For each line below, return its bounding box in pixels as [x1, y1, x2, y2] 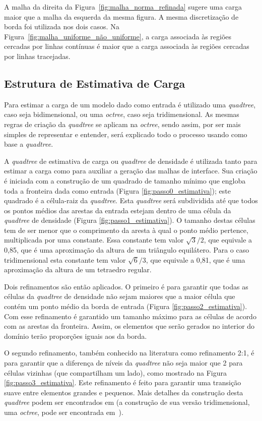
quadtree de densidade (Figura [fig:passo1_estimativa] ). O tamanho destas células [4, 215, 255, 225]
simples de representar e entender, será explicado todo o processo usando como [4, 129, 247, 139]
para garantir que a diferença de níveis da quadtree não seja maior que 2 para [4, 357, 243, 368]
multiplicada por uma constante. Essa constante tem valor [4, 234, 184, 245]
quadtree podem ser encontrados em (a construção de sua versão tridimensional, [4, 397, 250, 407]
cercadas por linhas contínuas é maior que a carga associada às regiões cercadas [4, 41, 249, 51]
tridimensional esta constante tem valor [4, 254, 126, 265]
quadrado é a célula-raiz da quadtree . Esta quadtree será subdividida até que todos [4, 195, 258, 206]
